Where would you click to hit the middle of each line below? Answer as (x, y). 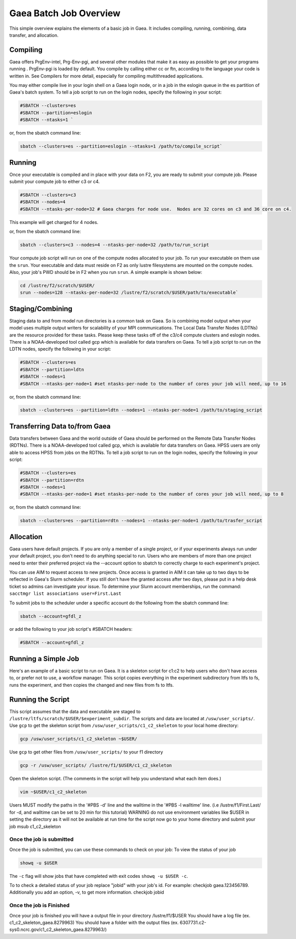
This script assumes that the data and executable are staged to (75, 711)
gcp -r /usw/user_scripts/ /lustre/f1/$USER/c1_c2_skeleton (96, 765)
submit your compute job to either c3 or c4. (55, 181)
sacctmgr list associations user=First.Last (65, 594)
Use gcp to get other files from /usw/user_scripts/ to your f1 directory (86, 752)
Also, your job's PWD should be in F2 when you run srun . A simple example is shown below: (106, 272)
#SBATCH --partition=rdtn (52, 480)
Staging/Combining (41, 309)
